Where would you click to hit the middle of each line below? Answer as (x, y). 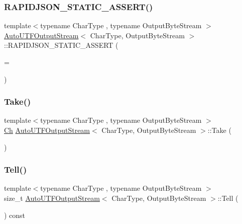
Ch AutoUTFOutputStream (47, 130)
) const (15, 215)
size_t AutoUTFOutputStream (52, 198)
